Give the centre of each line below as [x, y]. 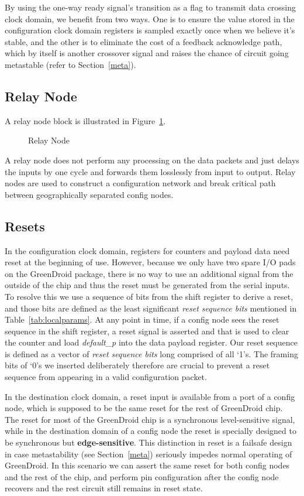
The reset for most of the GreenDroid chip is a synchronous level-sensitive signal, [150, 419]
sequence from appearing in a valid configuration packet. [106, 377]
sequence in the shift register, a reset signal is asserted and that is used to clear [147, 331]
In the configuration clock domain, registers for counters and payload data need [147, 250]
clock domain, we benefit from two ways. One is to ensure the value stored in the [150, 18]
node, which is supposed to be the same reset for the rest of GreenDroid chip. [144, 408]
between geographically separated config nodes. [89, 194]
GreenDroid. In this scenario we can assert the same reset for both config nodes [147, 465]
